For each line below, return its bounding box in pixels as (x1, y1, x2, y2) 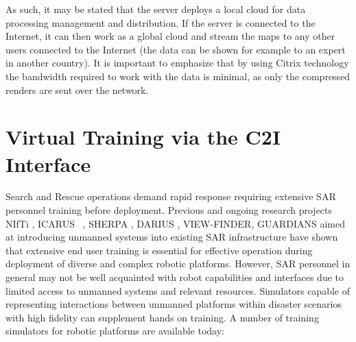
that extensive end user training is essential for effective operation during (5, 243, 313, 257)
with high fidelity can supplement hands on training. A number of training (5, 310, 319, 324)
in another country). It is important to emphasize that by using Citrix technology (5, 56, 349, 70)
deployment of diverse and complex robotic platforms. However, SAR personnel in (5, 256, 351, 271)
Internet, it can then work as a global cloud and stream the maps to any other (5, 29, 335, 43)
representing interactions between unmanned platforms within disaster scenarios (5, 297, 342, 311)
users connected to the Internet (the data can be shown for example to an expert (5, 42, 346, 56)
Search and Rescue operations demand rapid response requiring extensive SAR (5, 189, 336, 204)
